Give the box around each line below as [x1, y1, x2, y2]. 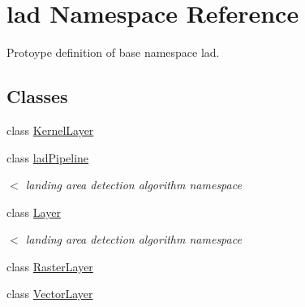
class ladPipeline [6, 149, 89, 166]
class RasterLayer [6, 257, 93, 275]
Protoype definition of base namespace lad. [6, 44, 220, 61]
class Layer [6, 203, 61, 220]
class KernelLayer [6, 121, 94, 138]
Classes [6, 84, 68, 109]
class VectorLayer [6, 285, 93, 302]
